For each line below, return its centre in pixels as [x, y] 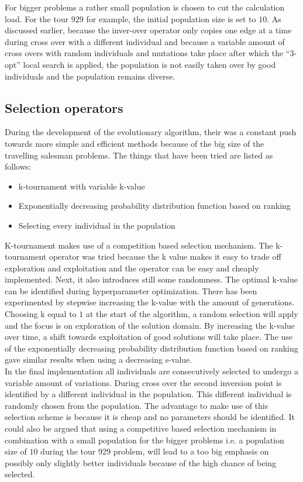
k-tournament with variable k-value [82, 186]
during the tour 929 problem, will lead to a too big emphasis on [155, 451]
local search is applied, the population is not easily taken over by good [149, 64]
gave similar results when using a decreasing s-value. [99, 359]
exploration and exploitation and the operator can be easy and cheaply [132, 268]
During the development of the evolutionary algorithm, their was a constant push [151, 132]
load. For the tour [37, 18]
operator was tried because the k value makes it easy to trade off [165, 257]
